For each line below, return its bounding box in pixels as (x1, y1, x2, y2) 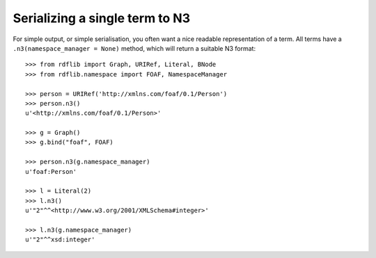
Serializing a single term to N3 (13, 10, 191, 26)
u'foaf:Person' (25, 168, 77, 175)
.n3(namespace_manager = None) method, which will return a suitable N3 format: (13, 44, 256, 52)
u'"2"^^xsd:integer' (25, 236, 95, 243)
